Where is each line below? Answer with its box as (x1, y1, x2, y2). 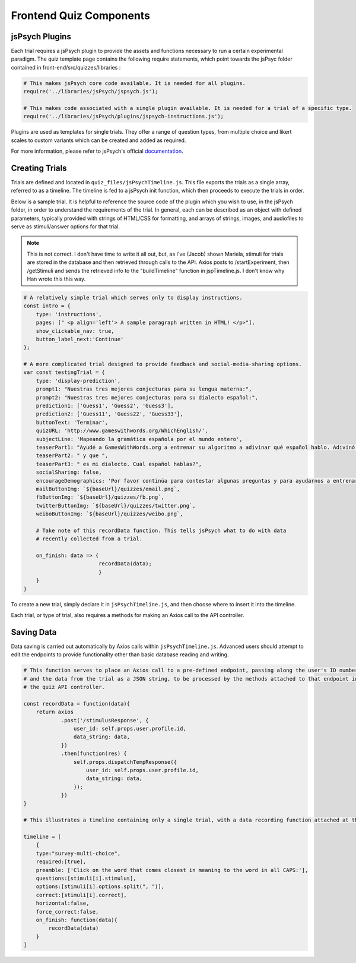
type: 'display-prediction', (36, 377, 121, 384)
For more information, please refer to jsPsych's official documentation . (11, 147, 183, 155)
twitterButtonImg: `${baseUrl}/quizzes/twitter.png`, (36, 502, 196, 509)
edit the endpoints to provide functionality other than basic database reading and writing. (11, 651, 229, 658)
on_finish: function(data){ (36, 917, 118, 923)
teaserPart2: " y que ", (36, 452, 109, 459)
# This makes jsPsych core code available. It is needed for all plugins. (23, 80, 246, 86)
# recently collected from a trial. (36, 536, 142, 542)
